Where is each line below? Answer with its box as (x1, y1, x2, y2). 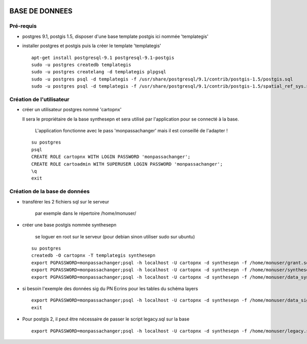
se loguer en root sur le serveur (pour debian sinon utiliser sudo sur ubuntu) (35, 233, 195, 239)
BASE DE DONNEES (9, 7, 73, 15)
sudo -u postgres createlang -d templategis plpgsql (31, 69, 166, 75)
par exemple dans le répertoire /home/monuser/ (35, 210, 137, 216)
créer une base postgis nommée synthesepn (22, 222, 117, 228)
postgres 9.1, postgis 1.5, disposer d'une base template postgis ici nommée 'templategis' (22, 33, 209, 39)
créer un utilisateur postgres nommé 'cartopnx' (22, 107, 122, 113)
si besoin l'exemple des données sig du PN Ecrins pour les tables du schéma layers (22, 286, 198, 292)
